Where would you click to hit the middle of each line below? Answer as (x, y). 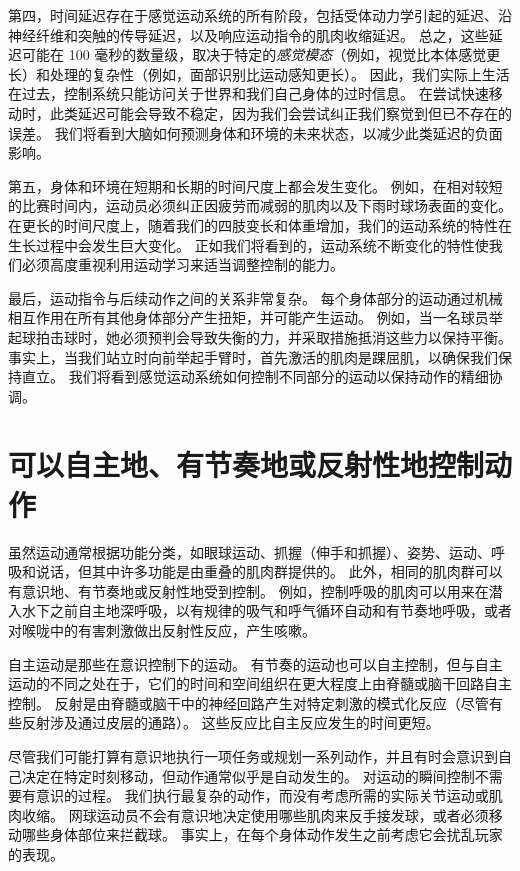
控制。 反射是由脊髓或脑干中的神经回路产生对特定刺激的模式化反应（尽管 (248, 702)
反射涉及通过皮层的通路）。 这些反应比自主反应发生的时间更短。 (230, 722)
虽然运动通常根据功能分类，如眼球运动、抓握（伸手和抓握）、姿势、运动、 (249, 551)
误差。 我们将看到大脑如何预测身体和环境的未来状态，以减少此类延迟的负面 (255, 132)
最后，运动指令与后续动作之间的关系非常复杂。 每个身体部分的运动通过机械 (255, 297)
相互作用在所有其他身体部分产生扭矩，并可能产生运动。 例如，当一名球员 (248, 317)
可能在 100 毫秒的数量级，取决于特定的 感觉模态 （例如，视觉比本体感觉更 (261, 54)
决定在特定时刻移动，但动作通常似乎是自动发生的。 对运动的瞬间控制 (248, 775)
